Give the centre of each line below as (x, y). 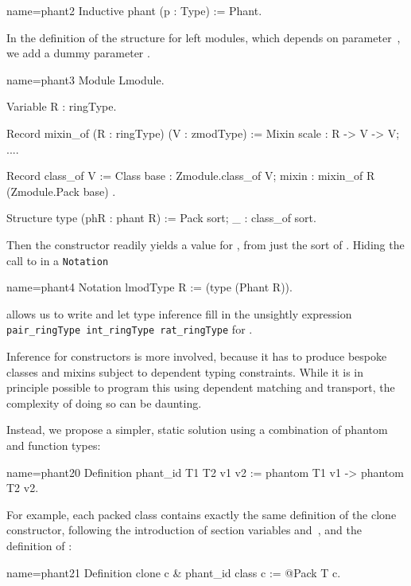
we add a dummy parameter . (78, 53)
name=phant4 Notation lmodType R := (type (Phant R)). (149, 287)
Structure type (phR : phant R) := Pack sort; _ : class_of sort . (161, 218)
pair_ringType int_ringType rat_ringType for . (130, 329)
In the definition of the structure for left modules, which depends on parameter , (204, 37)
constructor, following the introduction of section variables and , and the (184, 530)
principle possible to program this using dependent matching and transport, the (201, 387)
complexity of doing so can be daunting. (104, 402)
